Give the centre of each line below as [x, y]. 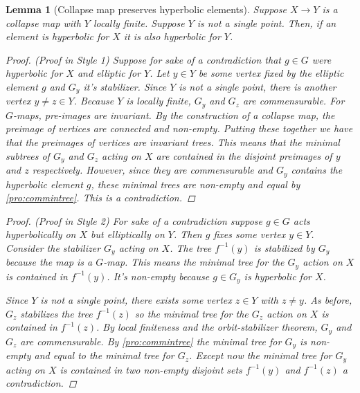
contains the [317, 170]
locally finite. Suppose [139, 22]
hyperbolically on [41, 234]
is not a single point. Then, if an [267, 22]
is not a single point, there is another [258, 86]
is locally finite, [159, 101]
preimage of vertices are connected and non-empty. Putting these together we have [179, 128]
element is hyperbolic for [57, 36]
